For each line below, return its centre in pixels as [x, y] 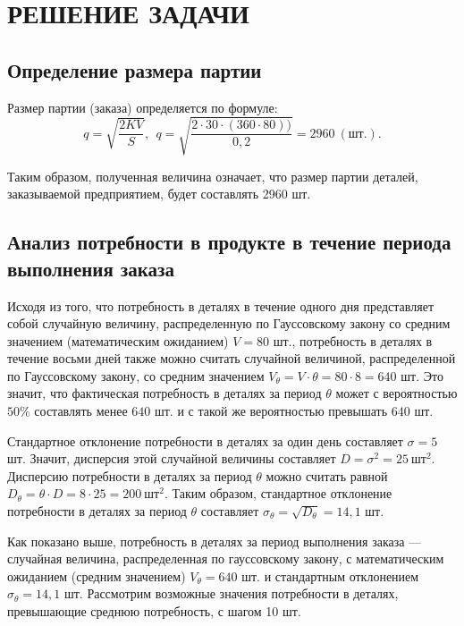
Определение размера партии [135, 69]
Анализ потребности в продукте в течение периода [229, 242]
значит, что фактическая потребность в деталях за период [165, 393]
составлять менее [81, 411]
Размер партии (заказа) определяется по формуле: [143, 107]
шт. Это [422, 375]
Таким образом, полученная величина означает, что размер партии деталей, [213, 176]
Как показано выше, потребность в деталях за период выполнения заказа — [215, 541]
